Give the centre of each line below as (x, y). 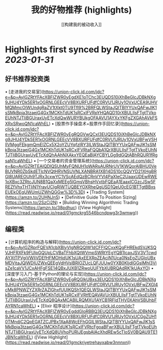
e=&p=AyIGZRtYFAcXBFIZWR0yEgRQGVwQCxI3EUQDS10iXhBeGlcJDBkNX (81, 134)
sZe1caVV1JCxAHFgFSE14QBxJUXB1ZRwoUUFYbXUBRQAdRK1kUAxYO (77, 268)
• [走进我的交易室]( (24, 92)
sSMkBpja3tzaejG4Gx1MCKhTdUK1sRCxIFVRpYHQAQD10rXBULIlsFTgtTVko (81, 112)
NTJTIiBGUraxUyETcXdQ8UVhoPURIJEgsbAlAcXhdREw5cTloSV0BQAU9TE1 (81, 332)
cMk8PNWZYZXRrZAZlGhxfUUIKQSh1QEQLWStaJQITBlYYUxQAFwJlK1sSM (81, 290)
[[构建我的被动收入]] (81, 24)
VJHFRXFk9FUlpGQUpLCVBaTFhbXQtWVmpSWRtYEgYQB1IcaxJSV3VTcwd (81, 252)
